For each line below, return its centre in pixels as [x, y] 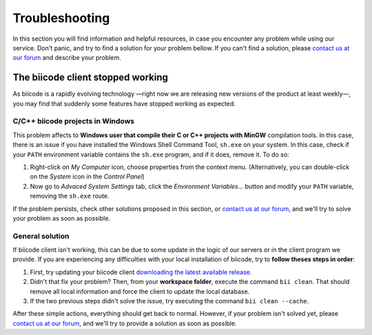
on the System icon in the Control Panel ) [87, 176]
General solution [41, 236]
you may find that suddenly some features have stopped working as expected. [124, 103]
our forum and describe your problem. [67, 58]
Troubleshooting [61, 18]
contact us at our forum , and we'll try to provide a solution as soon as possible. [125, 323]
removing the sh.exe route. [70, 196]
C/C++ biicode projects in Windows [73, 121]
